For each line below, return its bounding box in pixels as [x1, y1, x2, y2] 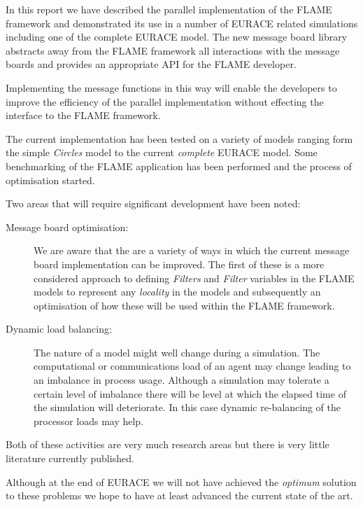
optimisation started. [6, 172, 95, 187]
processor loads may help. [34, 413, 144, 428]
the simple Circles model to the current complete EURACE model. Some [6, 145, 318, 160]
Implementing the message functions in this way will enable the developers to [6, 80, 337, 95]
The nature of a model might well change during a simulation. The [34, 345, 320, 359]
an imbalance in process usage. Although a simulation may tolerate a [34, 373, 329, 387]
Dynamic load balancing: [6, 321, 112, 336]
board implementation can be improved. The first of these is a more [34, 256, 325, 271]
